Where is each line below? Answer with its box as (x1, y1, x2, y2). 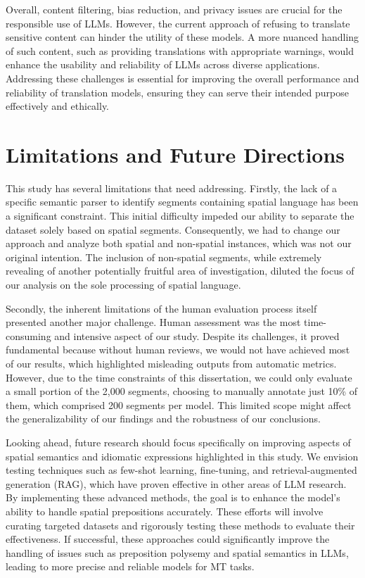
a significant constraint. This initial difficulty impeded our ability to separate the (6, 208, 354, 223)
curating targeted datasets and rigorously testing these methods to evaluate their (6, 517, 355, 532)
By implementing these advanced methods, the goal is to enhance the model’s (6, 490, 340, 505)
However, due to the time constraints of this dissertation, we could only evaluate (6, 370, 352, 384)
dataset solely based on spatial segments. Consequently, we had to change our (6, 222, 340, 237)
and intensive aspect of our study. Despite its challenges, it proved (54, 328, 340, 343)
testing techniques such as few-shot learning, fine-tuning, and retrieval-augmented (6, 463, 357, 477)
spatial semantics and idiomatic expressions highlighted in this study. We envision (6, 448, 359, 463)
